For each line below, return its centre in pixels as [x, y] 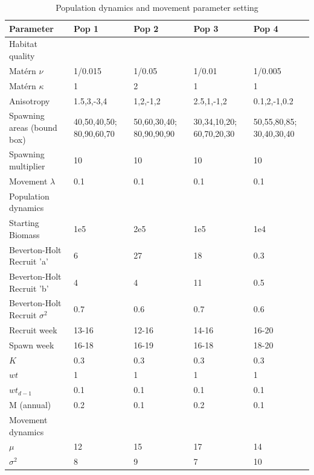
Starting [24, 223]
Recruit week [33, 329]
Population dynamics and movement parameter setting [157, 7]
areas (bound [33, 127]
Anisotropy [30, 100]
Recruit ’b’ [29, 288]
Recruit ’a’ [29, 261]
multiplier [27, 166]
